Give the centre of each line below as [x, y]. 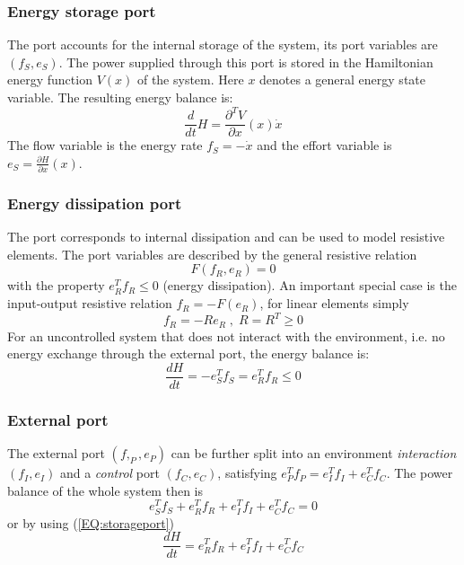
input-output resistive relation [90, 303]
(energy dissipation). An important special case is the [310, 285]
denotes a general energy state [342, 79]
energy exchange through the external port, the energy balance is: [188, 353]
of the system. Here [190, 79]
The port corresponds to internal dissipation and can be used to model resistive [226, 237]
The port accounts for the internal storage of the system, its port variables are [223, 44]
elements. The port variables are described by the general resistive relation [212, 254]
